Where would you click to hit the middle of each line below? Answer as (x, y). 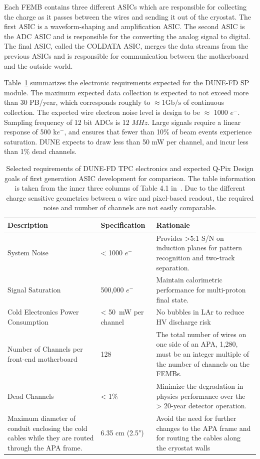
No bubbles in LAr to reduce (200, 312)
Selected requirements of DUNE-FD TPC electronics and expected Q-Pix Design (130, 168)
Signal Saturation (34, 289)
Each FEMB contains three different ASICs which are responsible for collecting (125, 7)
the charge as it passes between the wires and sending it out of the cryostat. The (128, 16)
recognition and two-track (195, 257)
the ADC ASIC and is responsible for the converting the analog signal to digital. (127, 36)
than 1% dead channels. (40, 151)
